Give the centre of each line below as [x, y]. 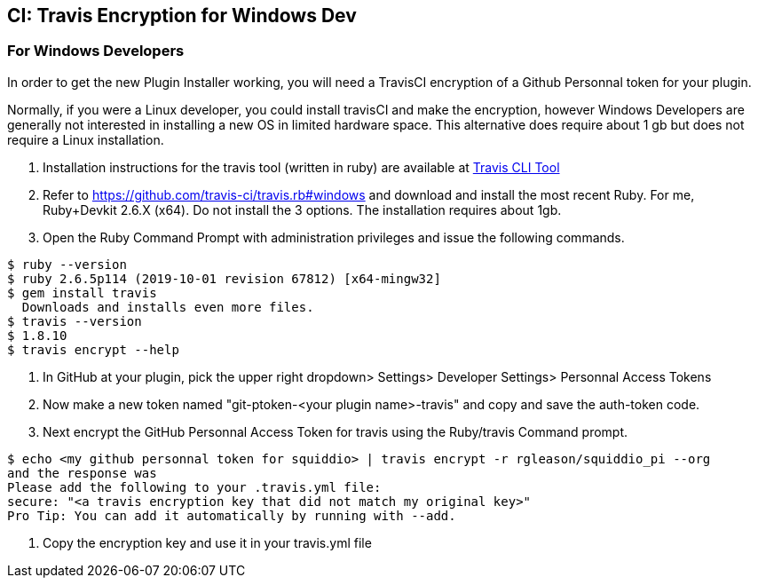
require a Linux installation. [86, 139]
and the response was [82, 473]
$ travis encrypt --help [93, 349]
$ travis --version [75, 321]
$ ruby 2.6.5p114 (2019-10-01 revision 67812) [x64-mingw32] [224, 278]
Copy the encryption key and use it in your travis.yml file [207, 542]
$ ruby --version [67, 264]
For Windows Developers [96, 51]
